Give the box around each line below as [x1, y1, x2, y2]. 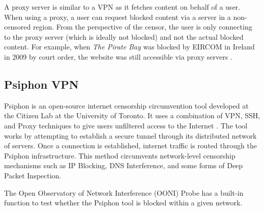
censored [4, 21, 31, 32]
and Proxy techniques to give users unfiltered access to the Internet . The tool [4, 120, 248, 130]
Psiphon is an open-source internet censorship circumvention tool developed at [4, 100, 249, 111]
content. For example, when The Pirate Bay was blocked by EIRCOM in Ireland [4, 41, 255, 52]
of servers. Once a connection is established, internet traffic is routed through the [4, 140, 257, 151]
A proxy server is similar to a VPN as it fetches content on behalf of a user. [4, 2, 240, 12]
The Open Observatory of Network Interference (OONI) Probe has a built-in [4, 187, 244, 198]
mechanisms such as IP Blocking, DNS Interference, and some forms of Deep [4, 160, 243, 171]
